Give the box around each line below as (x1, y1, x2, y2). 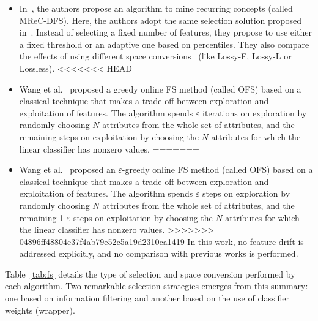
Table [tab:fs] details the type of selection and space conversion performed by (5, 267, 295, 280)
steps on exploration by (202, 187, 290, 200)
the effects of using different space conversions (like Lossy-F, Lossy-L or (19, 50, 292, 62)
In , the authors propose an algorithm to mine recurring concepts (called (19, 2, 293, 14)
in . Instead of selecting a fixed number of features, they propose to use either (19, 26, 312, 39)
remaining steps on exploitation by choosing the (19, 130, 199, 143)
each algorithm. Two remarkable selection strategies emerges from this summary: (5, 279, 308, 292)
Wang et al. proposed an (19, 163, 116, 176)
